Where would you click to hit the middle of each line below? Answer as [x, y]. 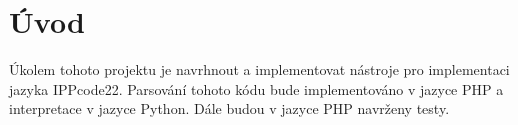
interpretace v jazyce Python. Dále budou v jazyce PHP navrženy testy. [229, 108]
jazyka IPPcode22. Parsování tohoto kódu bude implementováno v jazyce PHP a [256, 88]
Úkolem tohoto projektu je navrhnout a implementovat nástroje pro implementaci [259, 69]
